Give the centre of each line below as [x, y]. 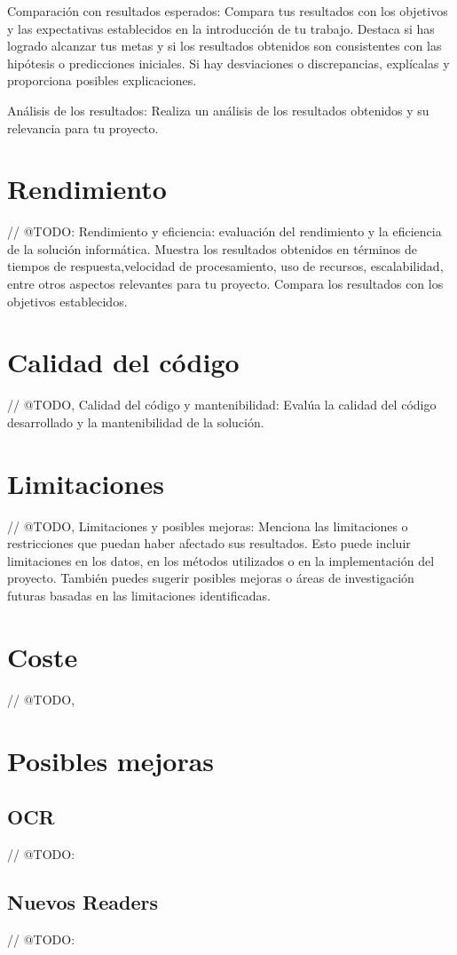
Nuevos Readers [83, 901]
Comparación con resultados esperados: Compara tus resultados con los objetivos [228, 11]
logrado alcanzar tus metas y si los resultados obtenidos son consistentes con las [225, 46]
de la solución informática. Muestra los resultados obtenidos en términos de [212, 248]
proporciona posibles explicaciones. [102, 80]
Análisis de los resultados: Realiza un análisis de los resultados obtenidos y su [218, 110]
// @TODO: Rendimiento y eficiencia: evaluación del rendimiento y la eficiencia [225, 231]
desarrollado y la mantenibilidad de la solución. [136, 422]
